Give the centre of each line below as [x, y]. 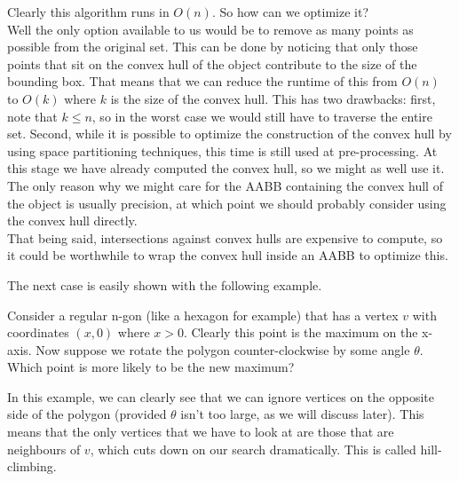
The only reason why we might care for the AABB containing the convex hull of [225, 185]
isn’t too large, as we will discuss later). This [302, 414]
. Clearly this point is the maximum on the [301, 332]
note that [32, 116]
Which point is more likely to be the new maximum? [151, 367]
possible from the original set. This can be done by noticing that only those [213, 47]
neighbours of [44, 449]
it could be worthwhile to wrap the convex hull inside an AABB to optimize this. [228, 255]
